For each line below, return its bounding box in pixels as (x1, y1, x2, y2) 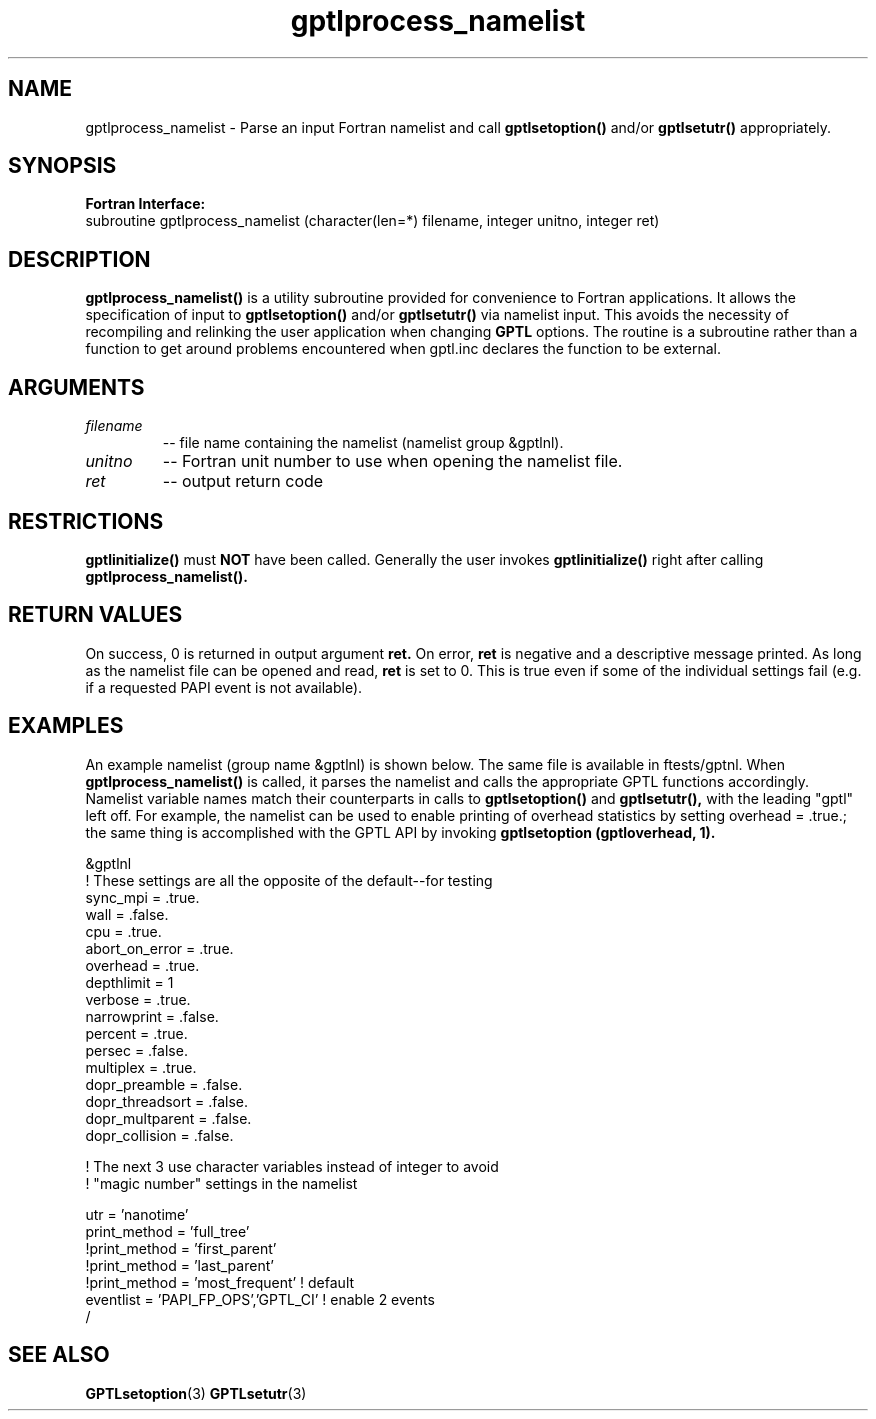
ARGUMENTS (8, 374, 145, 400)
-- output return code (162, 471, 324, 492)
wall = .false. (85, 905, 169, 923)
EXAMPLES (8, 713, 124, 739)
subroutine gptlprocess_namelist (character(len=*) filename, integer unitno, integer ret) (85, 212, 660, 230)
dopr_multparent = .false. (85, 1109, 252, 1127)
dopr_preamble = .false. (85, 1075, 243, 1093)
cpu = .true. (85, 922, 162, 940)
